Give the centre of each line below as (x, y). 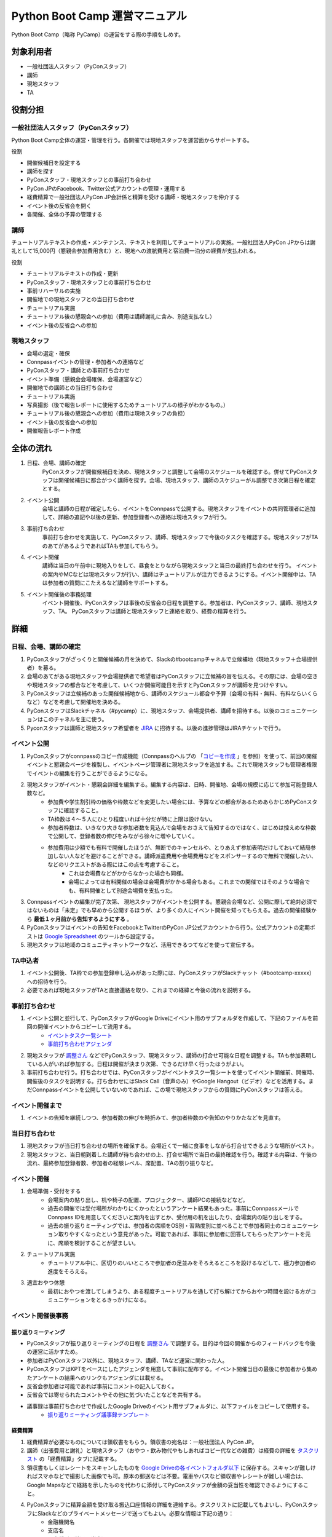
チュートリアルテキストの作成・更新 (73, 274)
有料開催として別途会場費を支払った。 (128, 890)
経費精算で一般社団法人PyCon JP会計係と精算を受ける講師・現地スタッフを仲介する (133, 197)
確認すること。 (82, 810)
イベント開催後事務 (40, 1316)
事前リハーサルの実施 (54, 291)
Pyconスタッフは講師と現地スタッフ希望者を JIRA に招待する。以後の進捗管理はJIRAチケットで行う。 (156, 728)
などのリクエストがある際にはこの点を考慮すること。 (115, 864)
